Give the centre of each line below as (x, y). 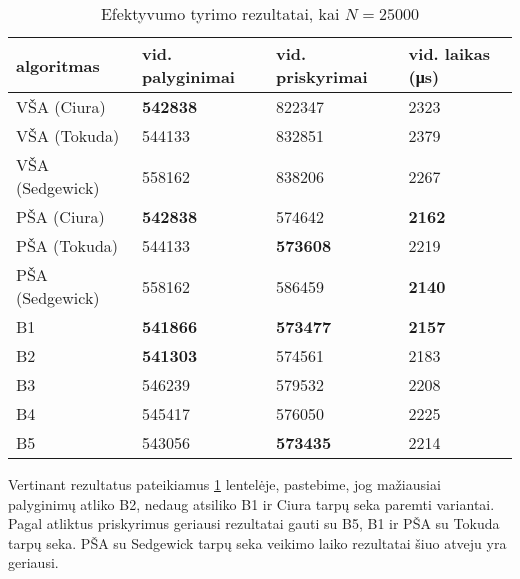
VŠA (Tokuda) (68, 135)
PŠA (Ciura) (60, 216)
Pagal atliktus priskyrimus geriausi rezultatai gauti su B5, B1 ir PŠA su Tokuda (254, 523)
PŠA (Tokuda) (67, 245)
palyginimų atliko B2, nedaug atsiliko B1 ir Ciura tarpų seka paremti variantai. (251, 503)
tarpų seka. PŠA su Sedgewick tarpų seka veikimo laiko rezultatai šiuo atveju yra (257, 542)
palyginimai (188, 76)
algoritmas (58, 65)
